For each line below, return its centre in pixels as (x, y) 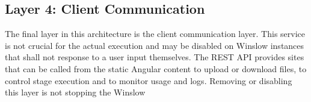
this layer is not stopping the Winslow (75, 92)
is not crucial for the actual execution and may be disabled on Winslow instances (155, 45)
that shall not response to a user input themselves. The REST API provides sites (155, 57)
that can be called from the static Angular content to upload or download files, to (156, 68)
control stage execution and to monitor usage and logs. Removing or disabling (149, 80)
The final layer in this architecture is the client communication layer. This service (155, 34)
